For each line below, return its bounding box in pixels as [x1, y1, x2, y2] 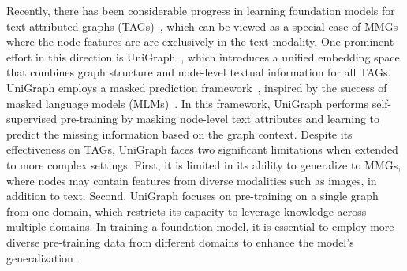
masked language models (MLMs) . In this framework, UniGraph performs [6, 95, 369, 111]
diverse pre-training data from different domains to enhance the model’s [6, 233, 354, 250]
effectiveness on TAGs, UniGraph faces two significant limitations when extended [6, 141, 398, 158]
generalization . [6, 249, 82, 265]
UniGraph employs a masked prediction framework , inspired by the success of [6, 79, 387, 95]
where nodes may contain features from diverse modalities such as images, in [6, 172, 377, 188]
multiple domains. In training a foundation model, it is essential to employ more [6, 218, 394, 235]
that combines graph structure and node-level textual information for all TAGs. [6, 64, 391, 80]
